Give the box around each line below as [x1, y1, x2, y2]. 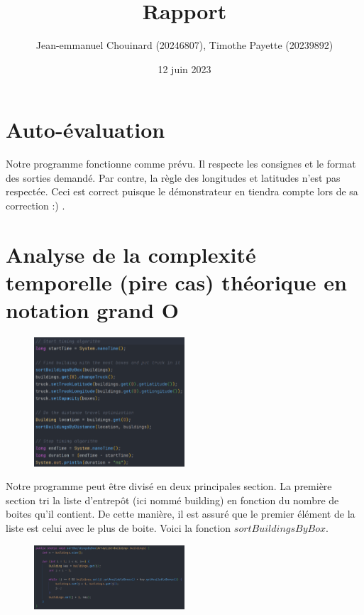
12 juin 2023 [158, 61, 211, 76]
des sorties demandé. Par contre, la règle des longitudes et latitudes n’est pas [6, 170, 341, 185]
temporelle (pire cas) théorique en [6, 268, 347, 296]
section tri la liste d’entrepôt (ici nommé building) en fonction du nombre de [6, 492, 339, 507]
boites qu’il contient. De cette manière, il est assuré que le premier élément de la [6, 506, 355, 521]
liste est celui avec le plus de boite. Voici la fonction [6, 521, 231, 535]
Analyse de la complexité [6, 239, 256, 268]
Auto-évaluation [6, 115, 165, 144]
